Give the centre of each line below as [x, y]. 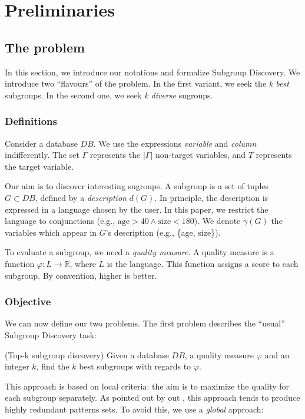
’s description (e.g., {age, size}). [163, 232]
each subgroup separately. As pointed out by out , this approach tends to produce [152, 397]
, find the [53, 366]
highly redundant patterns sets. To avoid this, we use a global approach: [134, 409]
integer [17, 366]
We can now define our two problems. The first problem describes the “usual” [145, 323]
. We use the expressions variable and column [175, 143]
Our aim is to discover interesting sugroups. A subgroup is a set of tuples [137, 186]
